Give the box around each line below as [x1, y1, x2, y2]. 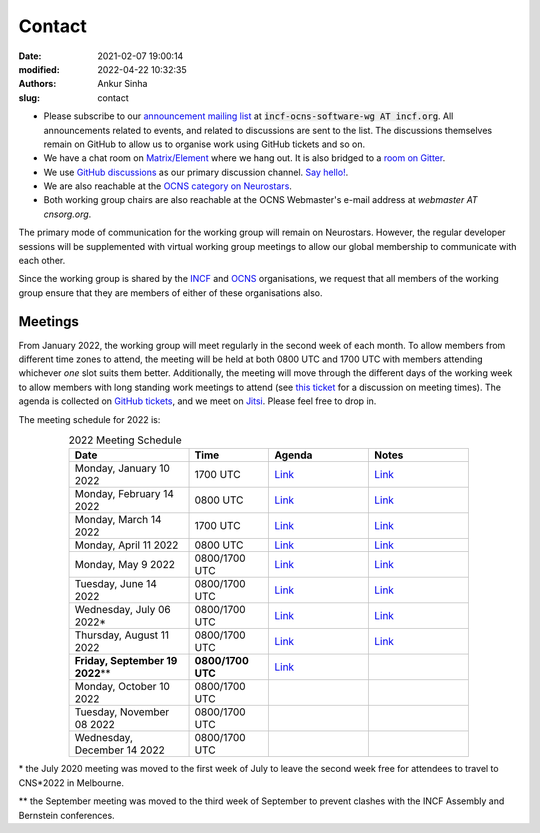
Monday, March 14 [74, 513, 162, 527]
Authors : [18, 78, 57, 90]
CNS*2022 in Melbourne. [18, 776, 125, 789]
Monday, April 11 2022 [74, 538, 179, 552]
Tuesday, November [74, 705, 170, 719]
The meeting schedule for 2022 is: [18, 413, 161, 425]
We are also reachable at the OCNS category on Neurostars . [43, 180, 292, 192]
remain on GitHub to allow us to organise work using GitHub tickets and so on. [43, 138, 366, 150]
